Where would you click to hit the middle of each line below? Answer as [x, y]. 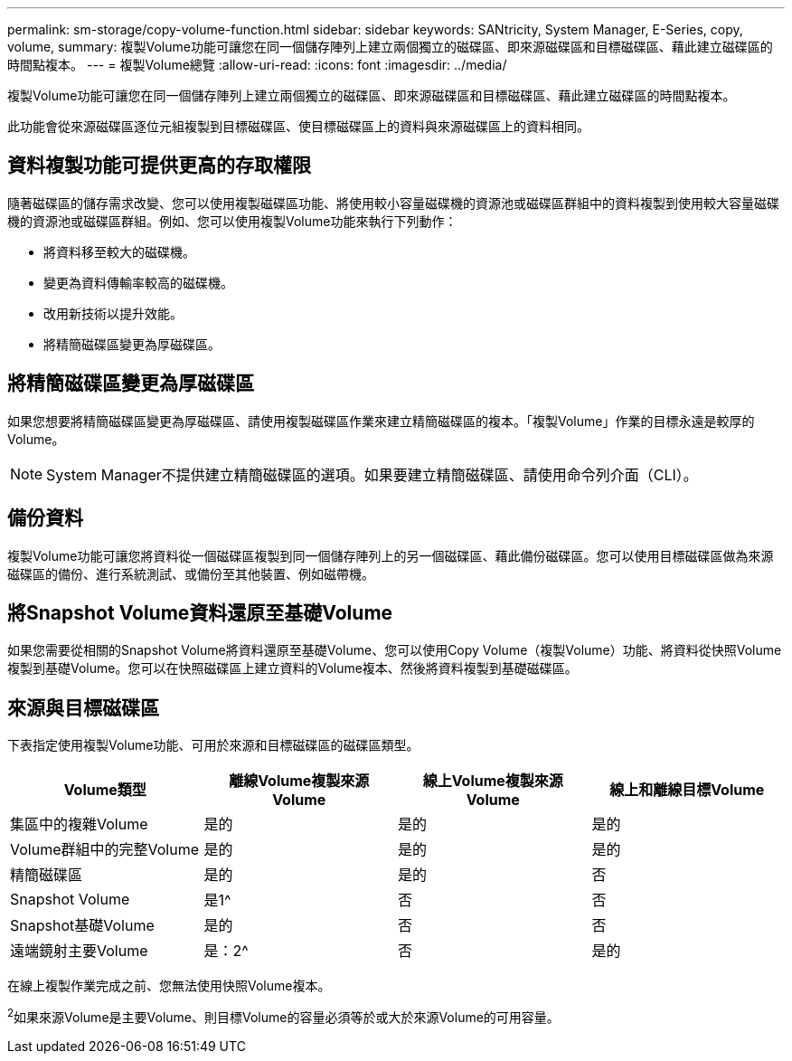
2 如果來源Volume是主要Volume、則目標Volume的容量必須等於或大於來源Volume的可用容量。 [283, 1016]
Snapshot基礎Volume [82, 926]
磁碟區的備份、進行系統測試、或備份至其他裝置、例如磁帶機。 [191, 573]
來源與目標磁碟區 [83, 707]
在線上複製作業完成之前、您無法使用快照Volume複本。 [169, 986]
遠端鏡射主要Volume [79, 951]
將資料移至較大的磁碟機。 [119, 251]
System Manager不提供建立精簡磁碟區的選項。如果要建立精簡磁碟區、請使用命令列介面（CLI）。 [372, 474]
